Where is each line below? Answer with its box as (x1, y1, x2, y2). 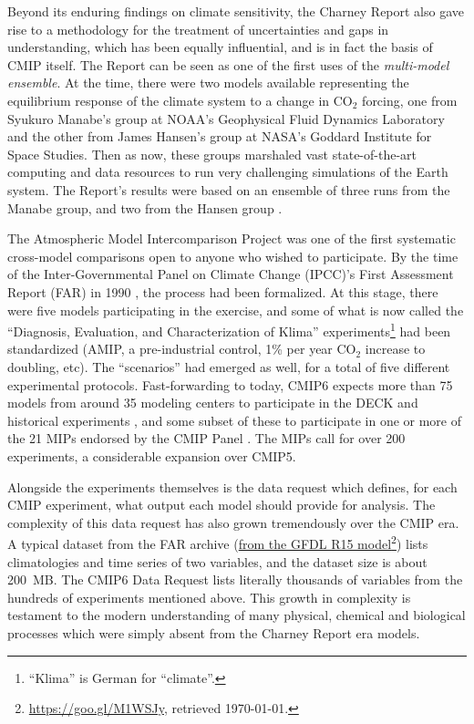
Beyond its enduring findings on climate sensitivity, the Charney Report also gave (7, 2, 465, 20)
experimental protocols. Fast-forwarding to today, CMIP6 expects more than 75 (7, 375, 453, 394)
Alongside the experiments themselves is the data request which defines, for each (7, 477, 458, 496)
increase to (365, 339, 426, 358)
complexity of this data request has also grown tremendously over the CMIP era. (7, 512, 459, 532)
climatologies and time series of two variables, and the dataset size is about (7, 552, 428, 571)
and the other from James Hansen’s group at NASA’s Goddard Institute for (7, 127, 432, 146)
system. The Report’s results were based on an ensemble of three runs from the (7, 180, 450, 199)
